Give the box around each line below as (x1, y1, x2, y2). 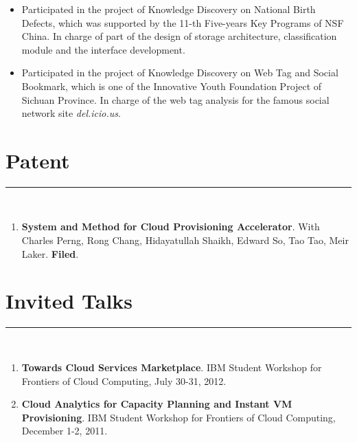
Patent (5, 146, 70, 174)
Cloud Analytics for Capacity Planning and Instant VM (21, 397, 292, 411)
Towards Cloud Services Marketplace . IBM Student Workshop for (21, 360, 322, 374)
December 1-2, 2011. (21, 423, 108, 438)
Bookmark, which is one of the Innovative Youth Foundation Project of (21, 78, 322, 93)
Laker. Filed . (21, 246, 79, 261)
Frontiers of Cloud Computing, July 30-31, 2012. (21, 373, 227, 388)
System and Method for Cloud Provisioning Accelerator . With (21, 219, 320, 234)
